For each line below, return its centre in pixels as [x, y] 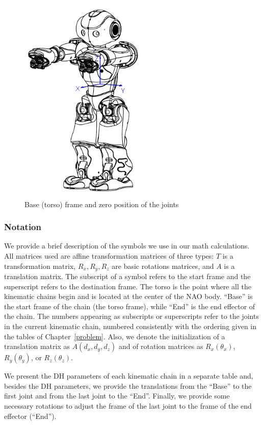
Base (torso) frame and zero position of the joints [102, 204]
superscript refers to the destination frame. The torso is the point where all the [128, 286]
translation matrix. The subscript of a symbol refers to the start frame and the [127, 276]
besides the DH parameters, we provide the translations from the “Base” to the [128, 385]
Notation [23, 227]
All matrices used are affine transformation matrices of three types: [109, 255]
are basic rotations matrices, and [163, 266]
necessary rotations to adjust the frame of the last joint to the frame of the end [128, 405]
